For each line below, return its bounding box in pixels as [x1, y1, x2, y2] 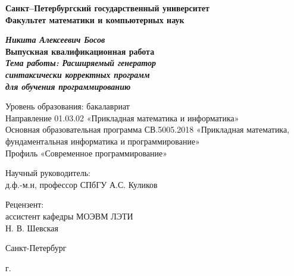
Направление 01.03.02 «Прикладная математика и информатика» [5, 111, 239, 124]
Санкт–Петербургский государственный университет [5, 2, 209, 14]
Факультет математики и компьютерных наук [5, 13, 184, 26]
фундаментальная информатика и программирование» [5, 134, 200, 147]
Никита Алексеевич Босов [5, 33, 105, 46]
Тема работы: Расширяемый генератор [5, 57, 157, 69]
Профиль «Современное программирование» [5, 146, 168, 159]
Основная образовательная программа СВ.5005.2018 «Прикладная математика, [5, 123, 290, 136]
